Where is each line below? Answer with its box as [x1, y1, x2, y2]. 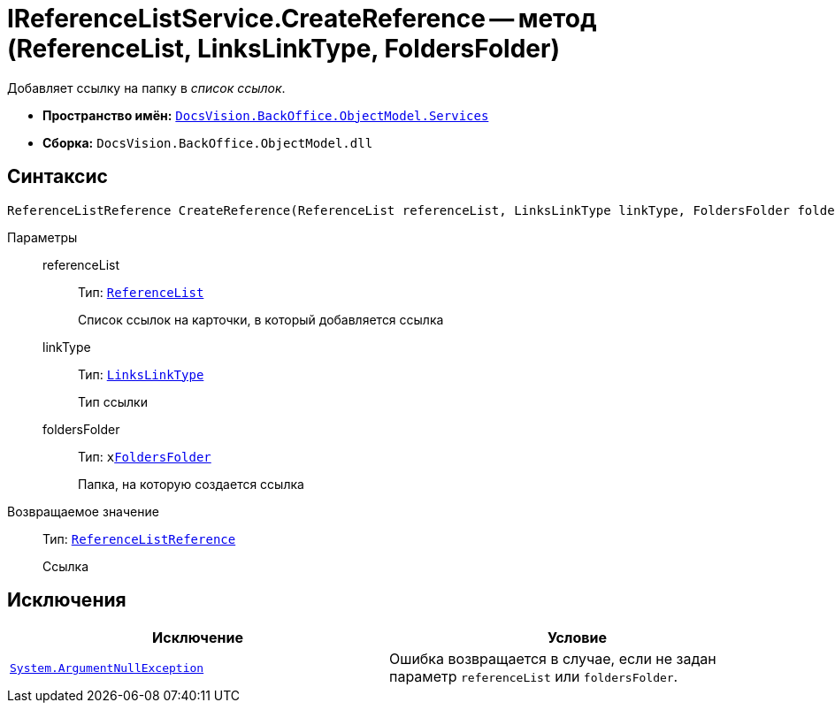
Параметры [7, 229, 78, 245]
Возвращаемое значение [7, 503, 159, 519]
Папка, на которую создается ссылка [78, 476, 304, 492]
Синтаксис [7, 165, 108, 188]
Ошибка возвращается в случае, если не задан [389, 650, 716, 668]
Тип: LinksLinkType [78, 366, 204, 382]
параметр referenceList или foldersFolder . [389, 668, 678, 686]
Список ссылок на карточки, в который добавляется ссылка [78, 311, 444, 327]
